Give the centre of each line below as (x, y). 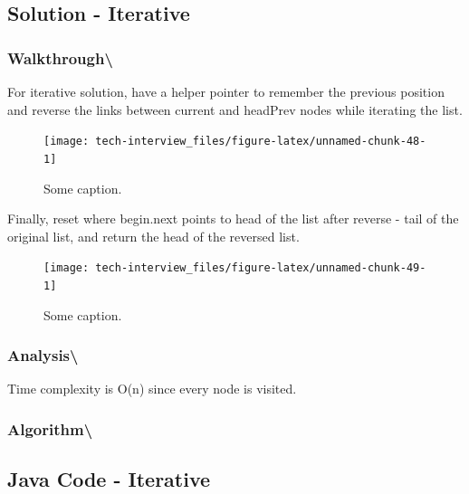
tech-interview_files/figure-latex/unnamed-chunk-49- (261, 268)
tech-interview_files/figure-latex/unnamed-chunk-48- (261, 142)
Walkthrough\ (60, 57)
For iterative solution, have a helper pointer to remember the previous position (226, 91)
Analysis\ (43, 355)
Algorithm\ (50, 428)
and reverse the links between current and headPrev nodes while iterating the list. (235, 109)
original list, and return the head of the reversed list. (153, 236)
